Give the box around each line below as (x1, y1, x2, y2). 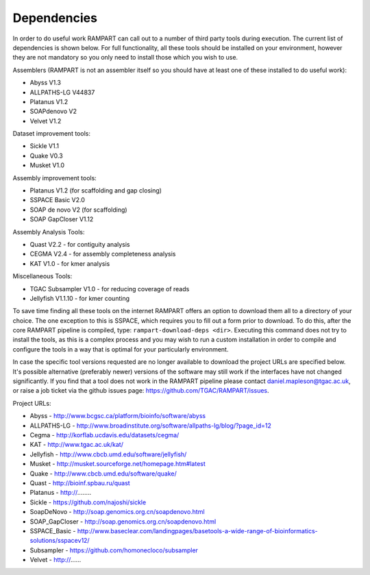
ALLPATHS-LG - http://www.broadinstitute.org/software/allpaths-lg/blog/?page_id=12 (29, 421, 272, 430)
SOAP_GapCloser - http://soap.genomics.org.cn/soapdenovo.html (29, 517, 217, 526)
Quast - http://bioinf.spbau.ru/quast (29, 478, 130, 487)
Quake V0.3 (29, 151, 63, 160)
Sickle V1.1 (29, 142, 60, 150)
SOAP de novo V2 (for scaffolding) (29, 206, 127, 214)
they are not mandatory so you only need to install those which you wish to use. (12, 53, 238, 62)
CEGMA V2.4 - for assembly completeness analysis (29, 250, 176, 258)
